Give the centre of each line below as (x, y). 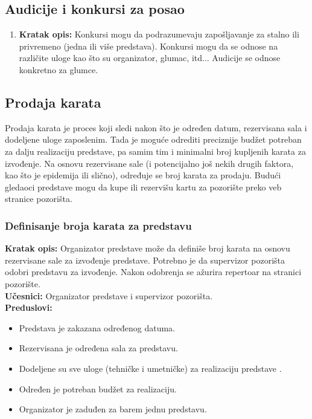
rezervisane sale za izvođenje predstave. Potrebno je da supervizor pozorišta (145, 260)
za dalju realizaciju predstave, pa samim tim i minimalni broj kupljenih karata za (155, 151)
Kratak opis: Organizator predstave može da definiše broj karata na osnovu (148, 248)
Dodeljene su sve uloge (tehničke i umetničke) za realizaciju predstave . (150, 368)
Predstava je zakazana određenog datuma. (97, 327)
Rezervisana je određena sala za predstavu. (98, 348)
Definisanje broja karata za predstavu (98, 225)
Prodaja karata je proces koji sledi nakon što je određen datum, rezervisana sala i (156, 127)
